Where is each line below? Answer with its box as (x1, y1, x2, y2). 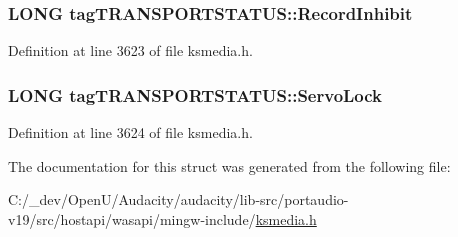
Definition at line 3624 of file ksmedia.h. (8, 122, 253, 143)
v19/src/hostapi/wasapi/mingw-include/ (8, 208, 256, 229)
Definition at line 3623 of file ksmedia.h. (8, 40, 253, 61)
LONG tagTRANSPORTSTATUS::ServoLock (8, 82, 383, 107)
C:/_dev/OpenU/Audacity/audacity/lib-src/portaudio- (8, 189, 349, 210)
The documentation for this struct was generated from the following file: (8, 155, 451, 176)
